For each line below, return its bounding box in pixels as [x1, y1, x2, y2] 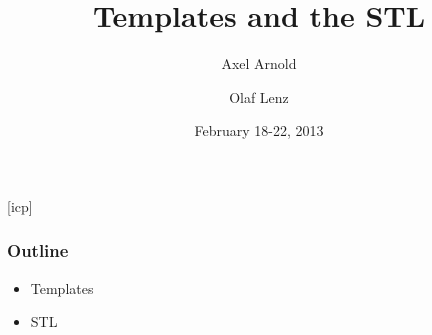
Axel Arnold [221, 53, 297, 74]
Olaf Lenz [229, 86, 289, 107]
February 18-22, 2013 [194, 120, 324, 141]
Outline [7, 238, 69, 263]
